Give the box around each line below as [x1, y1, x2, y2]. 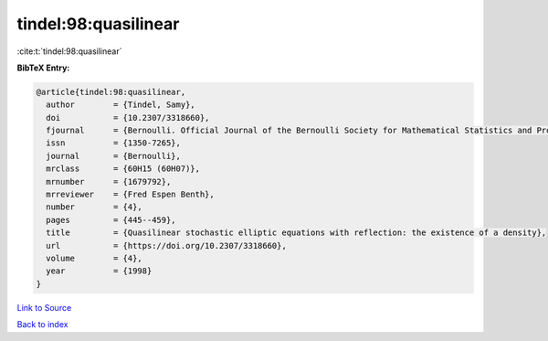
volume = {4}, [46, 253, 143, 263]
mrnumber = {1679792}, [46, 176, 172, 186]
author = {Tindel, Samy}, [46, 100, 195, 110]
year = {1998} [46, 266, 153, 276]
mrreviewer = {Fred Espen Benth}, [46, 189, 215, 200]
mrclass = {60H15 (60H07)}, [46, 164, 201, 174]
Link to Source [16, 302, 72, 313]
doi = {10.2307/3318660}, [46, 112, 210, 123]
